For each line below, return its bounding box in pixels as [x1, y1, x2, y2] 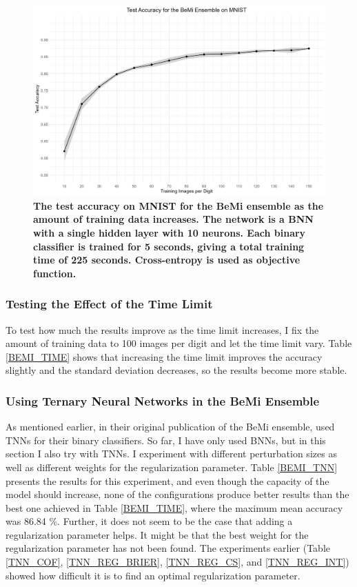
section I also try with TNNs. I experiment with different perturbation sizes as [6, 446, 337, 461]
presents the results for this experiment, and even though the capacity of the [6, 473, 329, 488]
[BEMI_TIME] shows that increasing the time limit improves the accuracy [6, 349, 323, 364]
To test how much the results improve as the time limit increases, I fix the [6, 322, 319, 337]
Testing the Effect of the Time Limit [6, 295, 213, 312]
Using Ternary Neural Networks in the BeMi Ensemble [6, 392, 320, 409]
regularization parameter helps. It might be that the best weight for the [6, 527, 309, 541]
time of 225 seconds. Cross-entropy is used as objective [33, 252, 300, 267]
